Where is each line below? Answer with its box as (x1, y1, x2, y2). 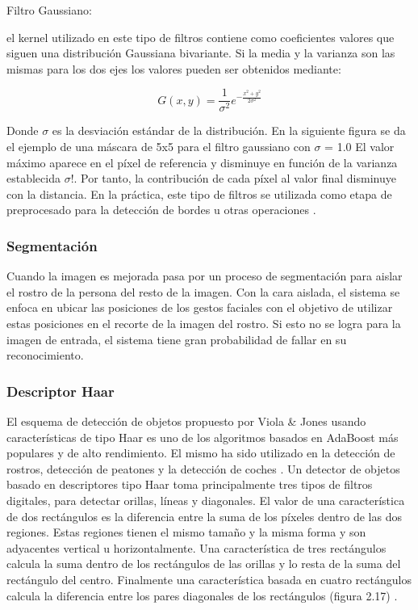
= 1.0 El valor (324, 138, 395, 155)
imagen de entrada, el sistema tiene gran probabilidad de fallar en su (6, 330, 347, 347)
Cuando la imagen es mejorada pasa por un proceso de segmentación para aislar (6, 267, 403, 284)
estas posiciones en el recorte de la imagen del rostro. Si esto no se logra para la (6, 315, 401, 331)
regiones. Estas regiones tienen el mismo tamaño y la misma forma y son (6, 524, 366, 541)
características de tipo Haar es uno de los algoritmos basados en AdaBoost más (6, 428, 399, 445)
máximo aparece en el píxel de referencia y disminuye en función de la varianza (6, 154, 398, 170)
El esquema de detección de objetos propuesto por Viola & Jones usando (6, 413, 366, 429)
